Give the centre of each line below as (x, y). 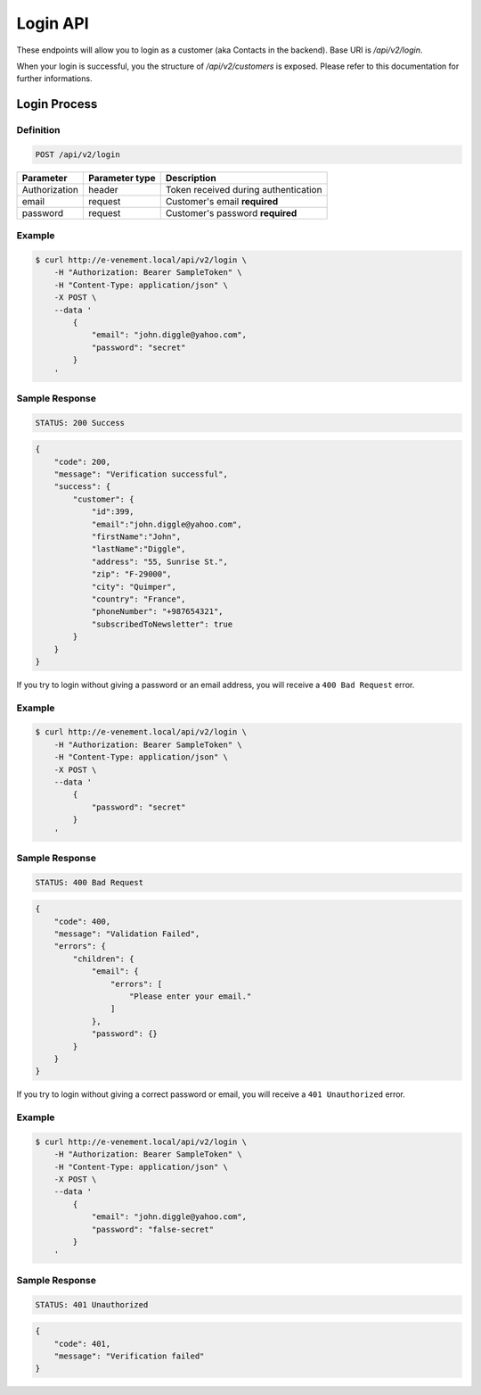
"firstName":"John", (136, 537)
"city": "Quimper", (134, 586)
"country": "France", (139, 599)
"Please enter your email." (191, 996)
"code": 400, (82, 921)
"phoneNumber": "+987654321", (157, 612)
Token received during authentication (244, 189)
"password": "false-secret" (152, 1229)
